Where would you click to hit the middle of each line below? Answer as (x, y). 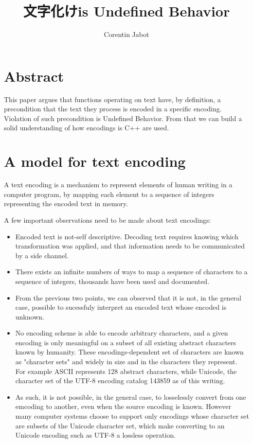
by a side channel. (42, 255)
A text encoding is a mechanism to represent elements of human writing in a (118, 185)
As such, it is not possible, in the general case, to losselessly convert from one (131, 397)
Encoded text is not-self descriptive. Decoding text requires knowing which (127, 236)
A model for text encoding (95, 161)
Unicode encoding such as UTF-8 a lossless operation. (96, 435)
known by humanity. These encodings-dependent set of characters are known (129, 352)
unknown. (30, 316)
